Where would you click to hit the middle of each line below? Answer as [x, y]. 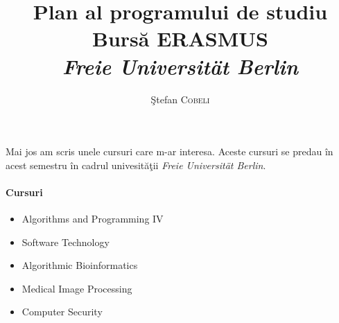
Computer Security [62, 312]
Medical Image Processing [77, 288]
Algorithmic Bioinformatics [80, 265]
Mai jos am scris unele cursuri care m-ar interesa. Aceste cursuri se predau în [169, 151]
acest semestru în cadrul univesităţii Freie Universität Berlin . [136, 165]
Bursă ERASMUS [180, 38]
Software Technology [66, 242]
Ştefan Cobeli [180, 99]
